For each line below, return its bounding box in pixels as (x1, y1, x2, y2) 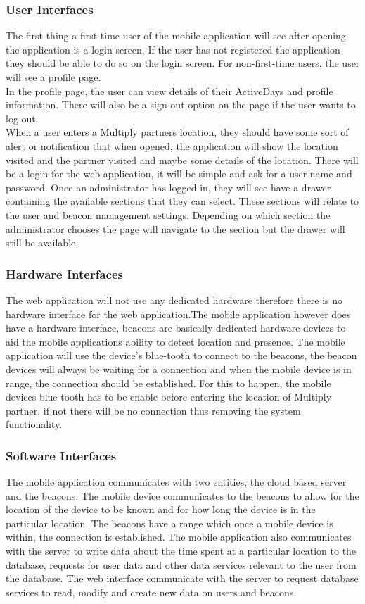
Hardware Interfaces (6, 265, 123, 282)
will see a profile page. (6, 70, 101, 84)
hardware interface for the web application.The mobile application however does (6, 306, 351, 321)
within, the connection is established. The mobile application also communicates (6, 529, 352, 544)
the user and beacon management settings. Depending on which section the (6, 207, 331, 222)
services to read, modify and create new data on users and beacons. (6, 584, 297, 599)
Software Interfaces (6, 446, 117, 464)
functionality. (6, 417, 63, 432)
